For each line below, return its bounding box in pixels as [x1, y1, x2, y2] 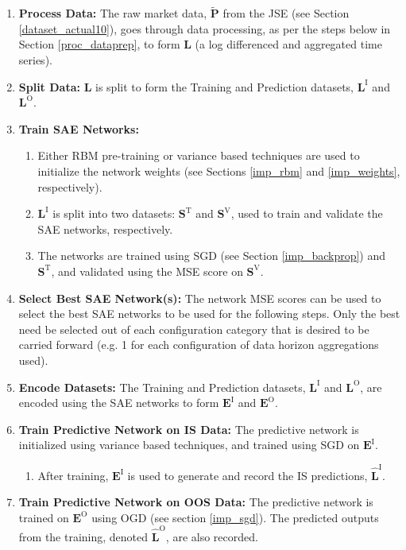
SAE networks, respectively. [37, 220, 173, 237]
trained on [18, 509, 69, 525]
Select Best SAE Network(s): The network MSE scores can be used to [18, 289, 381, 306]
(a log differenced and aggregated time [195, 36, 382, 52]
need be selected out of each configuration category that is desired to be [18, 320, 369, 337]
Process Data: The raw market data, [18, 5, 207, 21]
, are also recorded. [165, 529, 258, 545]
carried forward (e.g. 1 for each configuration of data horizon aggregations [18, 336, 379, 353]
